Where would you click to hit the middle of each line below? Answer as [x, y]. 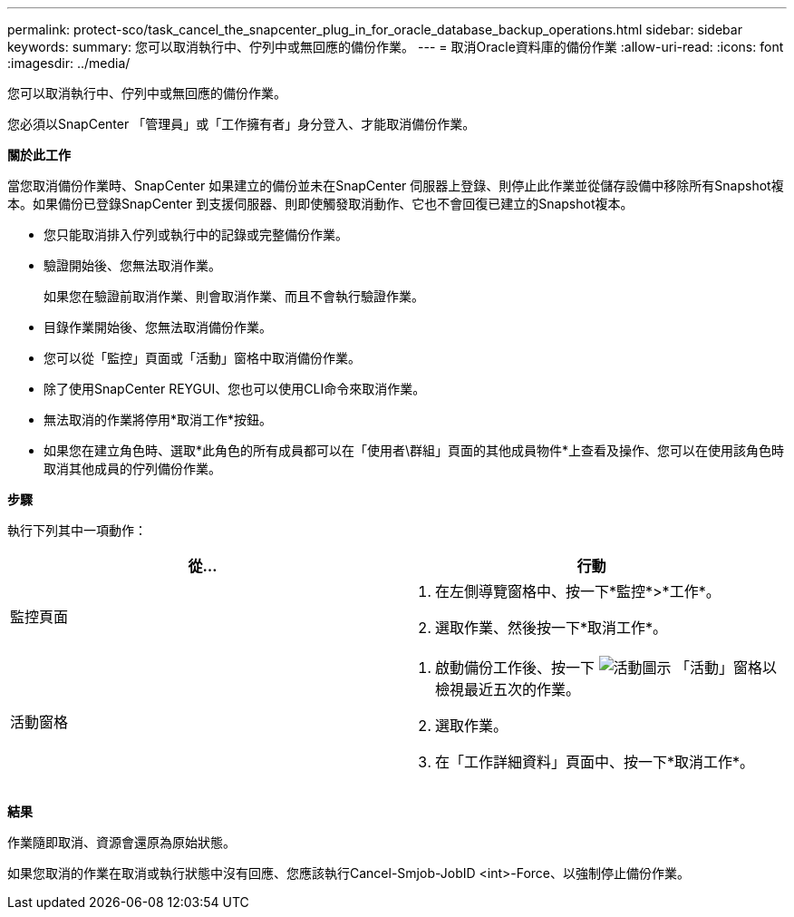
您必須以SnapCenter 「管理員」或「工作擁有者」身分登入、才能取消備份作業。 [242, 124]
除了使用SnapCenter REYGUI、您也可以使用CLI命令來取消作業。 [235, 389]
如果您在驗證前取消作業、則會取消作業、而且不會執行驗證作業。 [234, 296]
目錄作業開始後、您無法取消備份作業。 [158, 327]
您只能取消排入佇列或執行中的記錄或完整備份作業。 [196, 234]
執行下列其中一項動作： [77, 530]
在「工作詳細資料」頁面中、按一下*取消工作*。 [595, 762]
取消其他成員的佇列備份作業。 [132, 468]
